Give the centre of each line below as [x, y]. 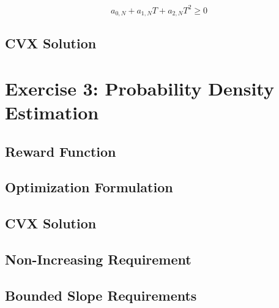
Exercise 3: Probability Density [139, 88]
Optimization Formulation [89, 187]
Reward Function [61, 151]
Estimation [52, 112]
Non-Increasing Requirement [98, 259]
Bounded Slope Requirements [101, 295]
